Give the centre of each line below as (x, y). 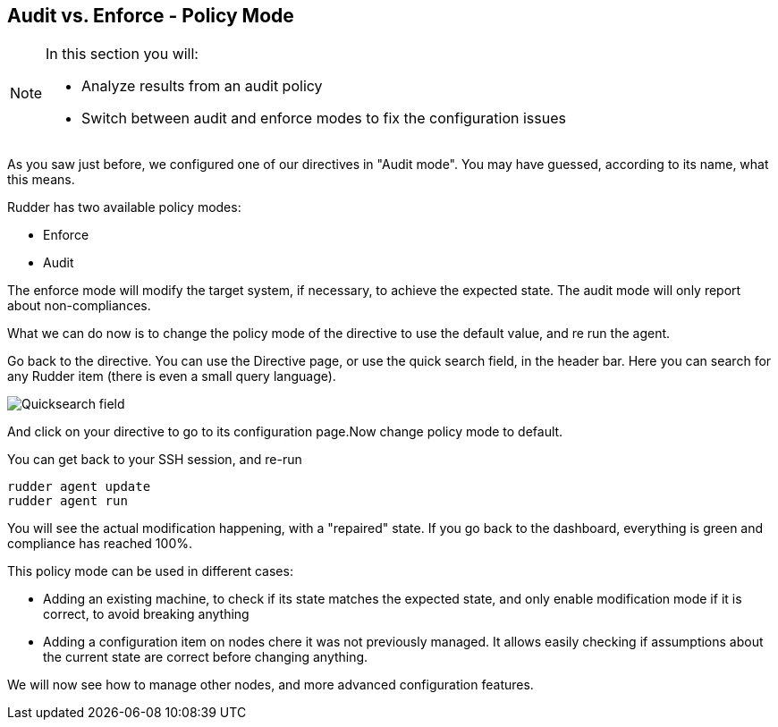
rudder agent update (79, 487)
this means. (41, 180)
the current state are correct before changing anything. (206, 657)
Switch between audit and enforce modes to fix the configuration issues (324, 118)
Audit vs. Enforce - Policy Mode (151, 16)
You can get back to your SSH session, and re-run (155, 460)
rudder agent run (68, 501)
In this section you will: (122, 54)
